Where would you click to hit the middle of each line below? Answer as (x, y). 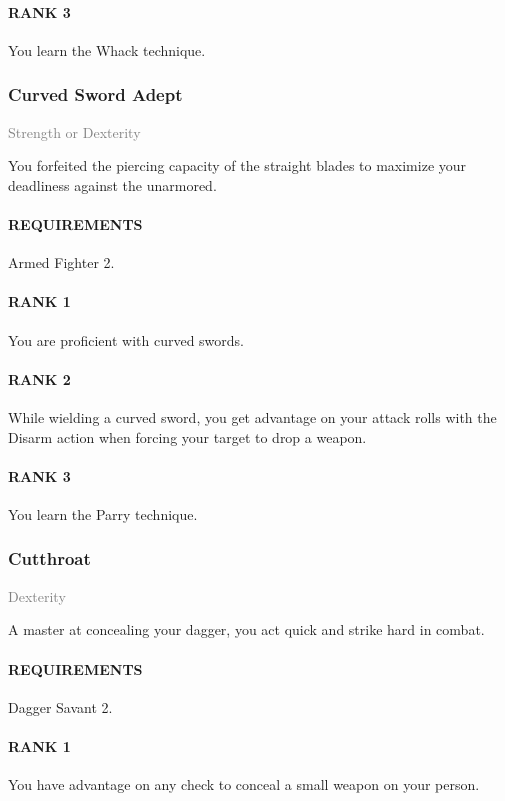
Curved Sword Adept (95, 94)
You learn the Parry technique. (103, 513)
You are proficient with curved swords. (126, 339)
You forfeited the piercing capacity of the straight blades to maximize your (237, 165)
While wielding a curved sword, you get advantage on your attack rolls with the (252, 416)
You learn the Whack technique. (107, 49)
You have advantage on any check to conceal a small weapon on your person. (244, 784)
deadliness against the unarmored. (112, 184)
